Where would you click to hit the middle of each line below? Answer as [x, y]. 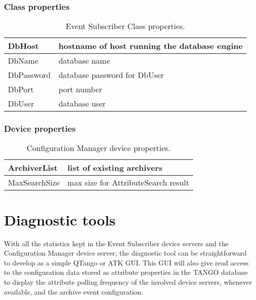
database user [82, 104]
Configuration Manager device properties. [99, 148]
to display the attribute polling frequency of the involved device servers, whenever [128, 281]
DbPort [21, 89]
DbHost [23, 46]
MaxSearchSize [34, 183]
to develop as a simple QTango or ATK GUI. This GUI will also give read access [126, 262]
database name [84, 61]
